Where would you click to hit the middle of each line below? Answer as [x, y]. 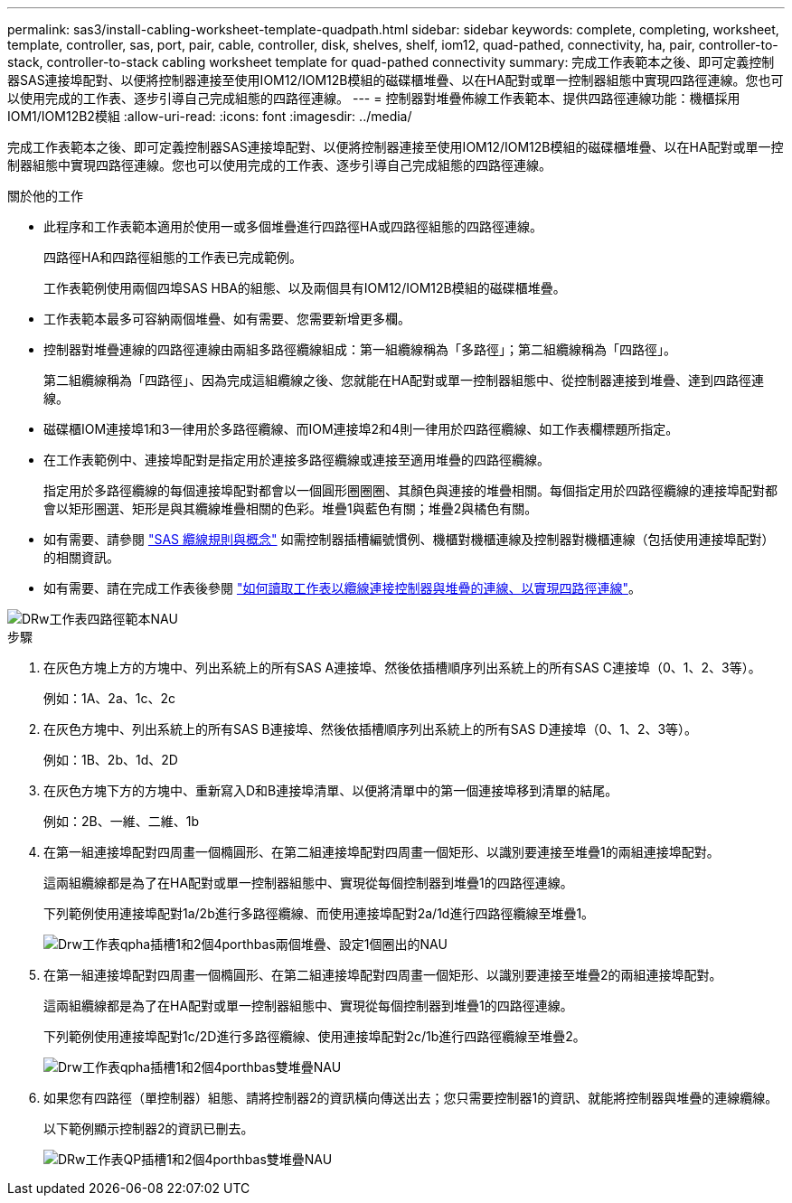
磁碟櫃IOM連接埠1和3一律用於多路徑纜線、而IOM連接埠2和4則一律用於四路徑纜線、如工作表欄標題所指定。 [361, 429]
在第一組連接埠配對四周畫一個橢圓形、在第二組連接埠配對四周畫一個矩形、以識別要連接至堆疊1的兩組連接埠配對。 [382, 852]
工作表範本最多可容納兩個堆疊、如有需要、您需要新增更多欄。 [227, 319]
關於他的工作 [45, 196]
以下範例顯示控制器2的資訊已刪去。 [149, 1128]
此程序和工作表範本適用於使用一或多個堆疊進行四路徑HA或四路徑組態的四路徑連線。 [293, 226]
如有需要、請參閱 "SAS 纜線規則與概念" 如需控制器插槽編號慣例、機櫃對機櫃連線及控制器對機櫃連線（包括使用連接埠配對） [409, 539]
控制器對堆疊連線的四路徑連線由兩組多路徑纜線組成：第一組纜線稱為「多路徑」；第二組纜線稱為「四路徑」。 [360, 349]
